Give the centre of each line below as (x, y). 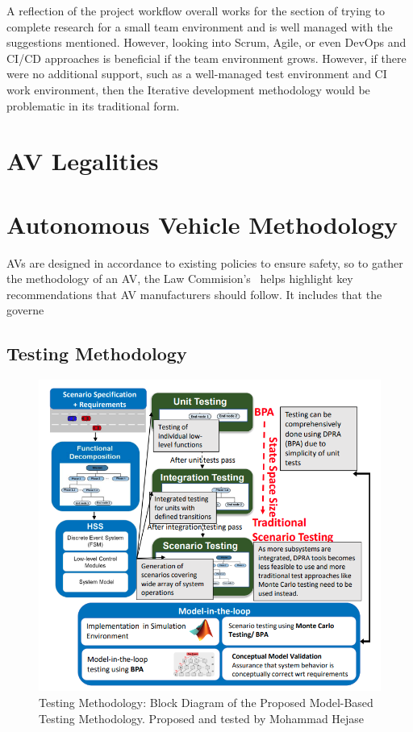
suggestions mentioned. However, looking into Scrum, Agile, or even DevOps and (206, 42)
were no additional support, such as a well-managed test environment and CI (197, 74)
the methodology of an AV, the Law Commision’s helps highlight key (180, 279)
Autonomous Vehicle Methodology (202, 224)
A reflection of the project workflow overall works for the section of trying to (196, 10)
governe (25, 310)
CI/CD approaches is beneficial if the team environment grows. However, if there (206, 58)
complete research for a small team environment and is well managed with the (200, 26)
